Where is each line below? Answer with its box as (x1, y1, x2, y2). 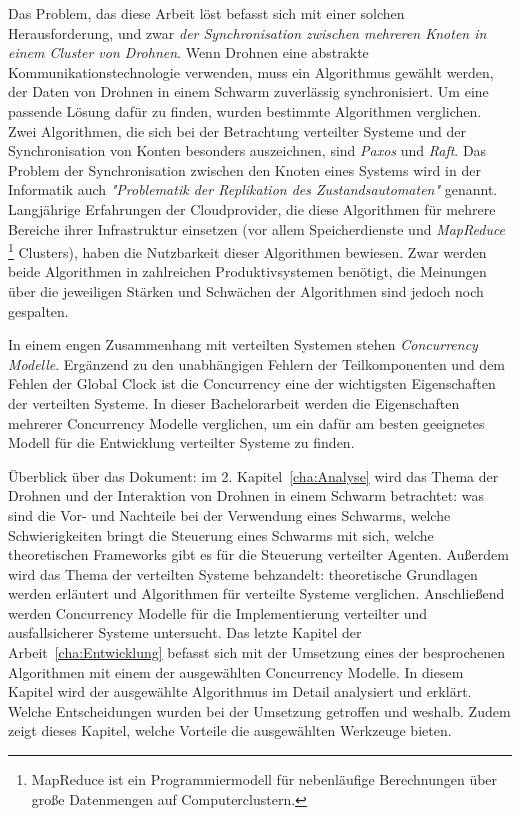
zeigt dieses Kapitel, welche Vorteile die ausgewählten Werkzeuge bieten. (8, 720, 452, 741)
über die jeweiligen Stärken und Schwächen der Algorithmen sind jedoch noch (8, 280, 484, 301)
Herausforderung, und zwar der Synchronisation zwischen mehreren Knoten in (8, 22, 487, 43)
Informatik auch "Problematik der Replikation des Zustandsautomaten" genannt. (8, 179, 498, 200)
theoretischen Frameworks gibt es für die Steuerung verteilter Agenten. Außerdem (8, 544, 509, 565)
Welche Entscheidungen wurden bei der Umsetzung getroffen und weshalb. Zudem (8, 700, 511, 721)
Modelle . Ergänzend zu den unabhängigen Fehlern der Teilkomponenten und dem (8, 353, 506, 374)
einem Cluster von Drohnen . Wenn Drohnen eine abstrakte (8, 42, 369, 63)
